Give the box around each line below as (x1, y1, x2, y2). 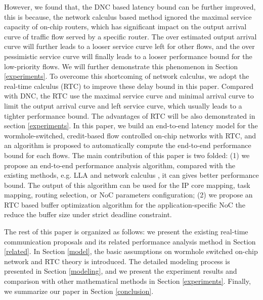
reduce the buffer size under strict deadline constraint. (4, 209, 172, 220)
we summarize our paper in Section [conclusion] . (4, 285, 154, 296)
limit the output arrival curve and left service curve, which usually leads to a (4, 100, 242, 111)
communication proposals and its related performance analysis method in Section (4, 236, 256, 246)
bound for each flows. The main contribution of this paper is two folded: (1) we (4, 149, 250, 160)
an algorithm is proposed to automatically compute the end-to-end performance (4, 140, 251, 151)
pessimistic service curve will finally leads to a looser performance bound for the (4, 51, 252, 61)
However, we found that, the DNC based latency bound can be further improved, (4, 2, 256, 12)
